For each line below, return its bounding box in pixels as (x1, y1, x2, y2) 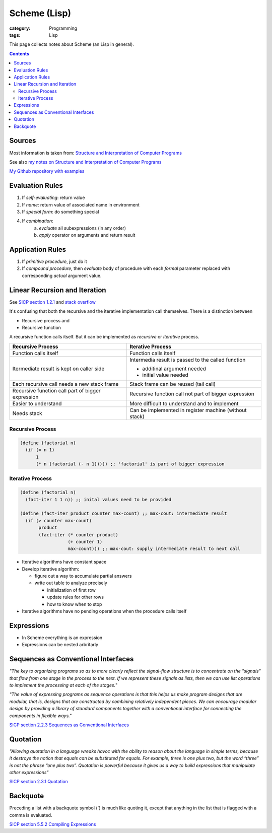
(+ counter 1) (67, 539, 103, 544)
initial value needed (142, 371, 188, 378)
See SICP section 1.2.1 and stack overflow (9, 299, 96, 305)
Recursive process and (22, 317, 70, 323)
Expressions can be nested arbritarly (22, 642, 98, 648)
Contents (9, 50, 30, 56)
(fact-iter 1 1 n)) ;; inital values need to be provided (25, 497, 172, 502)
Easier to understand (12, 400, 62, 407)
